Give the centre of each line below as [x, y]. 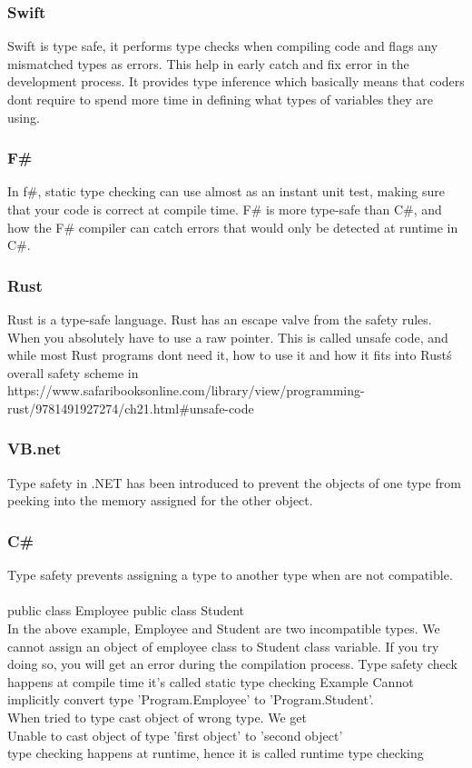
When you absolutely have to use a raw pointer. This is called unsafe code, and [228, 337]
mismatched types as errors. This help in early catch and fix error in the [208, 63]
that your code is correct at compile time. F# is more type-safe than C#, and [225, 209]
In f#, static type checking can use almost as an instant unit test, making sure [226, 191]
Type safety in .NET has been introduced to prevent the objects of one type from [234, 482]
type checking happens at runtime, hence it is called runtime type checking [216, 753]
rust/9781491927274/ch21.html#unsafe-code [131, 408]
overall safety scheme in [73, 372]
